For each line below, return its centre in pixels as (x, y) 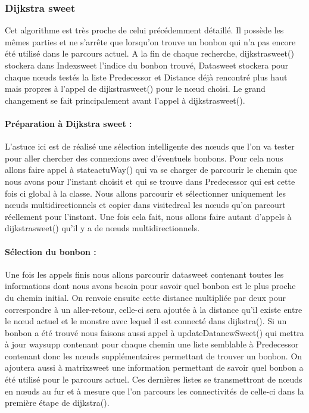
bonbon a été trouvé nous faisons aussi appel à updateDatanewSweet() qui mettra (154, 332)
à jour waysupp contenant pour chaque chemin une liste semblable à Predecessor (152, 344)
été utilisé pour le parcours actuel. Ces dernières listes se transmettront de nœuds (154, 379)
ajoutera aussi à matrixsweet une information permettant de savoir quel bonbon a (154, 367)
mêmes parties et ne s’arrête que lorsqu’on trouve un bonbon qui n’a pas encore (150, 41)
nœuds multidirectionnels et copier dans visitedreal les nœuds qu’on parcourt (145, 205)
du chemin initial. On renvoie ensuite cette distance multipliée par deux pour (146, 297)
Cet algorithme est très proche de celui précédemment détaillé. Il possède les (144, 30)
